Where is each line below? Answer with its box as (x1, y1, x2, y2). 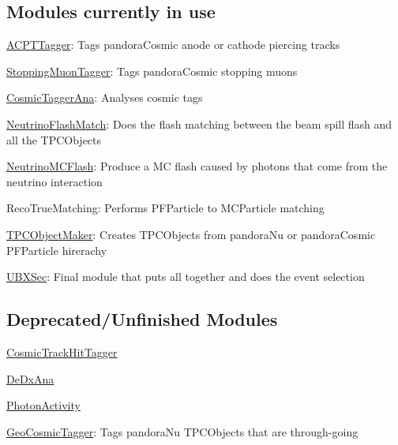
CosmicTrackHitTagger (6, 343, 118, 360)
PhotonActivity (6, 397, 81, 413)
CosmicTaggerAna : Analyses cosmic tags (6, 89, 203, 106)
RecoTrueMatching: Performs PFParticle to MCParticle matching (6, 200, 325, 216)
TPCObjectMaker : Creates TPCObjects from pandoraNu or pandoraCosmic (6, 226, 376, 242)
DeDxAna (6, 370, 54, 387)
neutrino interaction (6, 173, 103, 189)
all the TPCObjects (6, 131, 102, 148)
